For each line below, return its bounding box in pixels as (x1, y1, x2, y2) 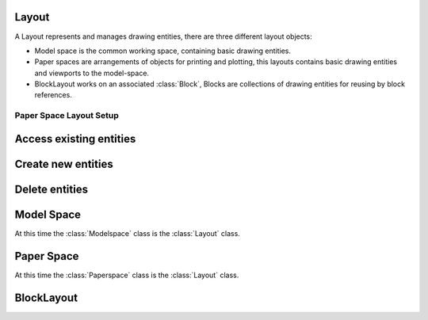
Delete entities (14, 182, 89, 196)
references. (34, 90, 73, 100)
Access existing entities (14, 131, 136, 146)
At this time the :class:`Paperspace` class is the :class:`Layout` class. (14, 270, 239, 280)
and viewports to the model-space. (34, 68, 150, 78)
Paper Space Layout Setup (14, 110, 119, 121)
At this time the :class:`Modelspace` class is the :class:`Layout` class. (14, 228, 241, 238)
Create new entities (14, 157, 114, 170)
